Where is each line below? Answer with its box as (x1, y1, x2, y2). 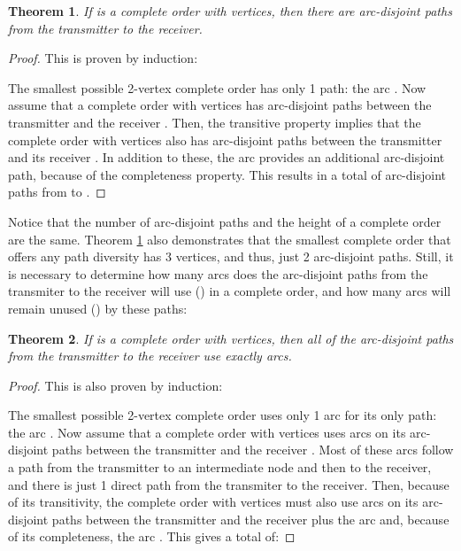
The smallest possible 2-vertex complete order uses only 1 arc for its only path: (8, 406, 437, 424)
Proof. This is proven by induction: (8, 49, 198, 67)
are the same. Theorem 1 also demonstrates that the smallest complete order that (8, 229, 451, 248)
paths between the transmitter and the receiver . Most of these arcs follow (51, 440, 454, 459)
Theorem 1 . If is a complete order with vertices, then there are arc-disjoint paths (8, 2, 452, 19)
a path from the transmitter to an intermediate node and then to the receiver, (8, 458, 432, 477)
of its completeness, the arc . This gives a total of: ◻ (8, 527, 296, 546)
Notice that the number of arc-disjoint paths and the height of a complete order (8, 212, 442, 230)
